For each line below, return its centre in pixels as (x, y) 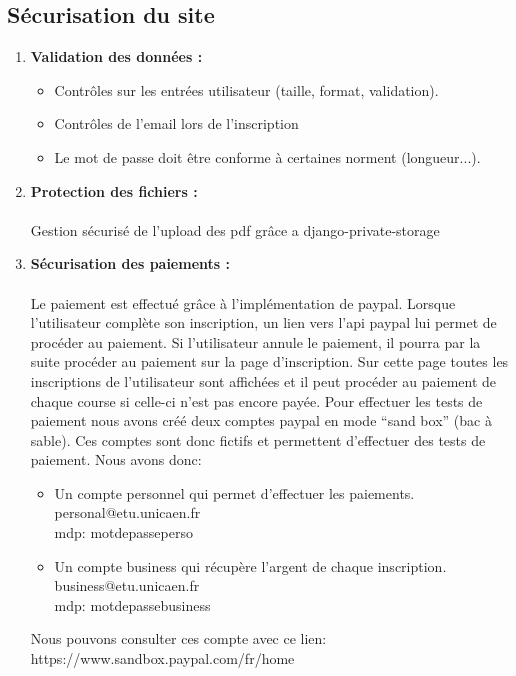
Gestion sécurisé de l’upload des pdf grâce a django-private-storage (235, 229)
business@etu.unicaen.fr (127, 585)
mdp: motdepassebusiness (132, 604)
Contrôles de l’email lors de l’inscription (176, 123)
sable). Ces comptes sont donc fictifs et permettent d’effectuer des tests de (258, 439)
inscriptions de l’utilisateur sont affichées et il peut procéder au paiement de (263, 380)
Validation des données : (116, 56)
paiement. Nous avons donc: (116, 459)
